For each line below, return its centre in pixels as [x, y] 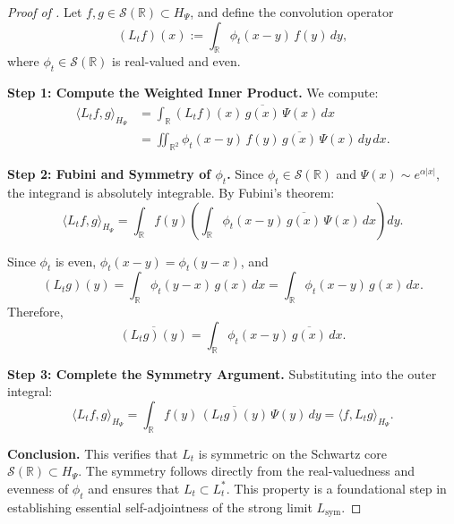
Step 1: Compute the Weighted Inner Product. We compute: [193, 93]
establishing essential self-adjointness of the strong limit [160, 507]
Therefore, [35, 312]
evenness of [38, 488]
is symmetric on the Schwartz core [292, 453]
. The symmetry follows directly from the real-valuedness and [246, 471]
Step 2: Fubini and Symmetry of [109, 174]
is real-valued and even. [176, 61]
